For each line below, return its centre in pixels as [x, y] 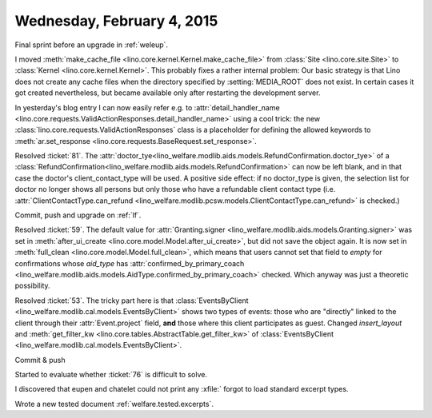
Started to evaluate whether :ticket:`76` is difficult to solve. [111, 375]
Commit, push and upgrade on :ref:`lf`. [78, 215]
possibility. [33, 286]
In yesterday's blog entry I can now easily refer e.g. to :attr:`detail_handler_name [147, 107]
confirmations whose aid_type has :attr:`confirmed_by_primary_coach [130, 263]
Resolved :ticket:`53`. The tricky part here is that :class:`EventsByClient [132, 301]
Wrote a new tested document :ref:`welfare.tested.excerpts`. [114, 404]
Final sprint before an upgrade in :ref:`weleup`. [91, 45]
